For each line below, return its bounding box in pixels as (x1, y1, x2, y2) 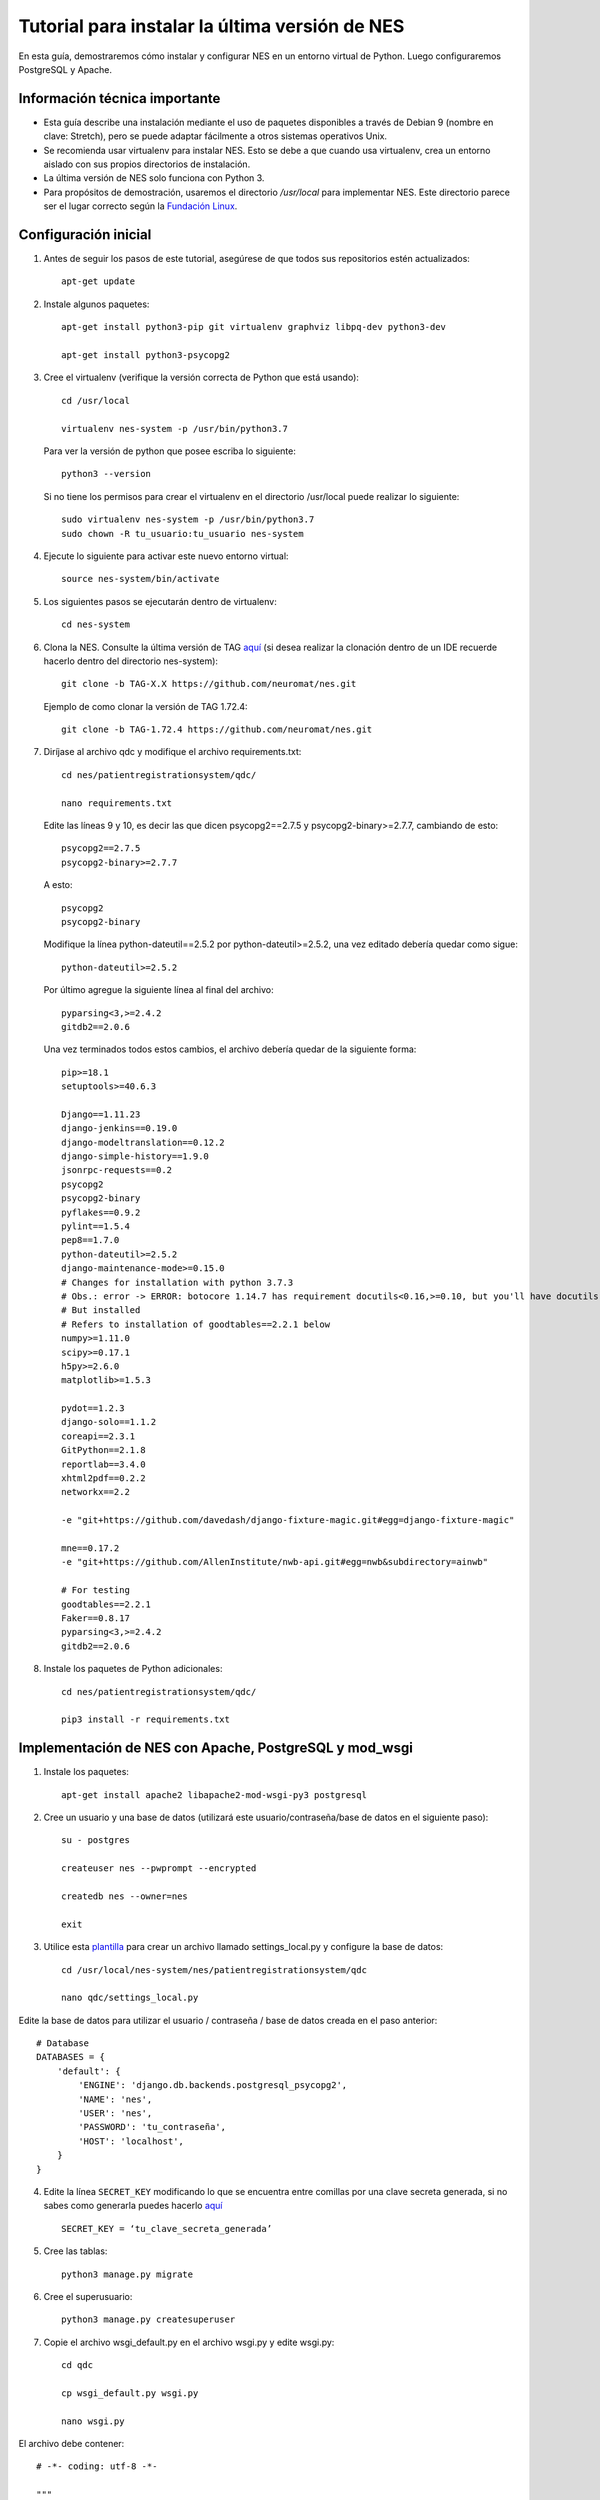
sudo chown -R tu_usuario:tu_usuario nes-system (61, 528, 304, 539)
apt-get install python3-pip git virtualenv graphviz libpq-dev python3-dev (61, 321, 447, 333)
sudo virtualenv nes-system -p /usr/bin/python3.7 (61, 514, 315, 525)
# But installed (61, 1305, 141, 1316)
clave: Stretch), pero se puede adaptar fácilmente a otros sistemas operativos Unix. (43, 130, 388, 142)
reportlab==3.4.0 (61, 1458, 146, 1470)
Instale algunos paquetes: (43, 298, 150, 310)
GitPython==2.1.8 (61, 1445, 146, 1456)
